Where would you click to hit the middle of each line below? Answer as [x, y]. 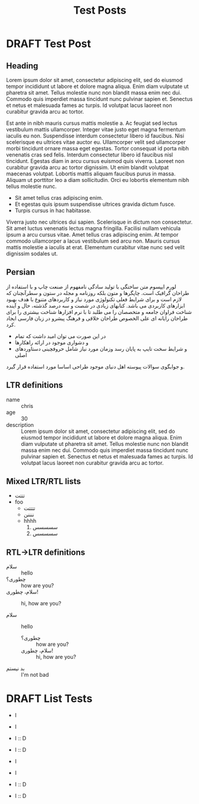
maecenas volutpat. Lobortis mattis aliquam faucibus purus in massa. [91, 174]
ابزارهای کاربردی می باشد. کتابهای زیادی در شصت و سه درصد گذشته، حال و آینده [96, 305]
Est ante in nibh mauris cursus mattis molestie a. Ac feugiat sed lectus [92, 123]
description [20, 425]
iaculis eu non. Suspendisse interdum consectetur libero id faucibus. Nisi [95, 136]
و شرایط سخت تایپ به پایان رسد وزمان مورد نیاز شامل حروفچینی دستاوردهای [101, 348]
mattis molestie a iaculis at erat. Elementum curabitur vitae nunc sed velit [96, 247]
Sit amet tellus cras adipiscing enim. [59, 198]
